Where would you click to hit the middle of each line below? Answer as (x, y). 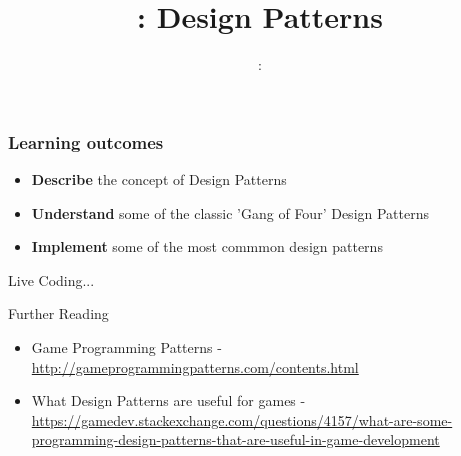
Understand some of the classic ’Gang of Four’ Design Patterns (230, 212)
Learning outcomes (86, 141)
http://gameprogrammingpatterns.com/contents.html (195, 366)
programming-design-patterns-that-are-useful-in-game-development (235, 439)
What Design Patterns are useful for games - (168, 400)
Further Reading (58, 313)
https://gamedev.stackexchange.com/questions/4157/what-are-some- (242, 419)
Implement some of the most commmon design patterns (207, 246)
